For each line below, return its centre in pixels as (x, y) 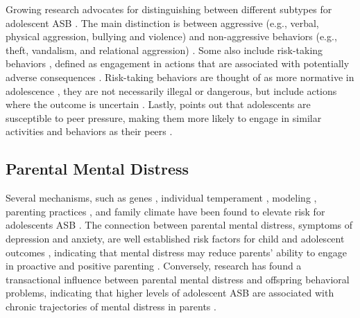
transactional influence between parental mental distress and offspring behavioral (178, 279)
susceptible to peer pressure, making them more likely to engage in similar (164, 117)
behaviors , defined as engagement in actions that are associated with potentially (178, 63)
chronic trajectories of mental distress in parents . (111, 306)
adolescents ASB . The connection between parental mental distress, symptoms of (179, 225)
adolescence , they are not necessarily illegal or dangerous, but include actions (171, 90)
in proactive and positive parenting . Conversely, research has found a (154, 266)
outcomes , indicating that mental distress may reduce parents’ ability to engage (177, 252)
